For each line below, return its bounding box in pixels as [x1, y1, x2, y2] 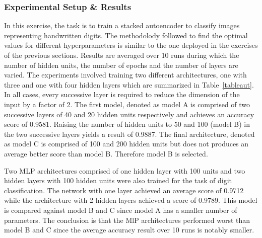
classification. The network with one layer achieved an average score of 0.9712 [4, 185, 244, 195]
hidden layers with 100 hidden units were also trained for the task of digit [4, 175, 232, 186]
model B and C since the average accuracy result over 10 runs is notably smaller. [4, 224, 254, 235]
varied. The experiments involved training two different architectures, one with [4, 69, 247, 80]
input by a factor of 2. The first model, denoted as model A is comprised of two [4, 99, 250, 109]
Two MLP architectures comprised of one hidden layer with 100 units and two [4, 165, 245, 176]
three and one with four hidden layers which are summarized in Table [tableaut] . [4, 79, 254, 90]
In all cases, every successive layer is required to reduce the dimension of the [4, 89, 240, 100]
